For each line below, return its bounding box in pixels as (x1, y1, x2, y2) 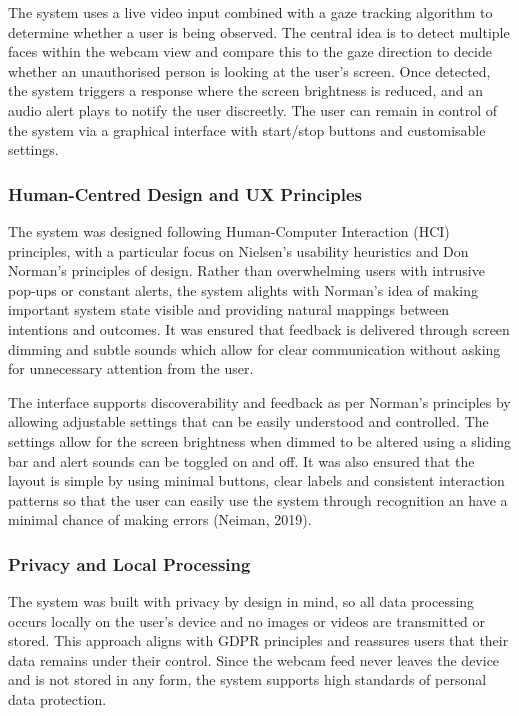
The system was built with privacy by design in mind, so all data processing (8, 591, 475, 612)
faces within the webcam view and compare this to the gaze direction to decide (8, 41, 492, 62)
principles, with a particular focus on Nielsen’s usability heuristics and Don (8, 240, 469, 261)
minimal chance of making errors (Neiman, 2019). (8, 509, 312, 530)
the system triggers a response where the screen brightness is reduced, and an (8, 80, 483, 101)
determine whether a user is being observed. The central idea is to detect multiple (8, 21, 510, 42)
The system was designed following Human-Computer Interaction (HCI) (8, 220, 450, 241)
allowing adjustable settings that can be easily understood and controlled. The (8, 411, 489, 432)
